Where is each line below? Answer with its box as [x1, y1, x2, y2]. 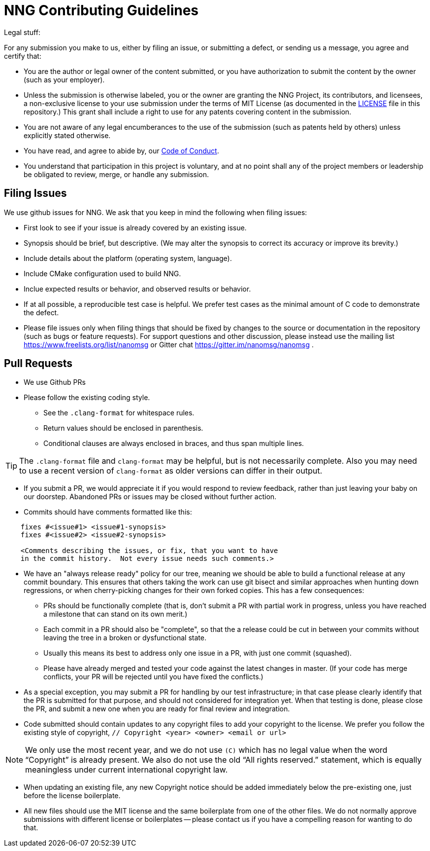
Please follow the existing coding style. [24, 393, 150, 402]
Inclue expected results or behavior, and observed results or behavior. [24, 284, 251, 293]
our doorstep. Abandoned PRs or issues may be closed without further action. [24, 492, 277, 501]
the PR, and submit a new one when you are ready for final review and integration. [24, 704, 290, 713]
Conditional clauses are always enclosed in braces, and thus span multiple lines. [43, 439, 304, 448]
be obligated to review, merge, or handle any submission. [24, 170, 209, 179]
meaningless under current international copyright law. [25, 765, 228, 775]
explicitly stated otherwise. [24, 131, 111, 140]
